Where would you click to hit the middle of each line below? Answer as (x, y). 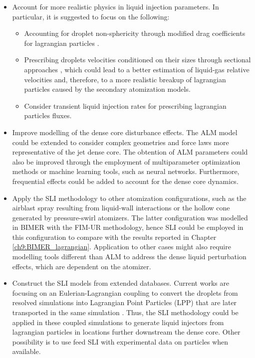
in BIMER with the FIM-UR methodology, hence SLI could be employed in (128, 227)
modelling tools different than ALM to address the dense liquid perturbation (129, 257)
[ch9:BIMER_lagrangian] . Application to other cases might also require (122, 247)
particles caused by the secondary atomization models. (107, 89)
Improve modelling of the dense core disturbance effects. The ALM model (125, 132)
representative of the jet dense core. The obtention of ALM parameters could (130, 152)
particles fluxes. (48, 115)
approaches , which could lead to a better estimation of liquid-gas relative (137, 69)
